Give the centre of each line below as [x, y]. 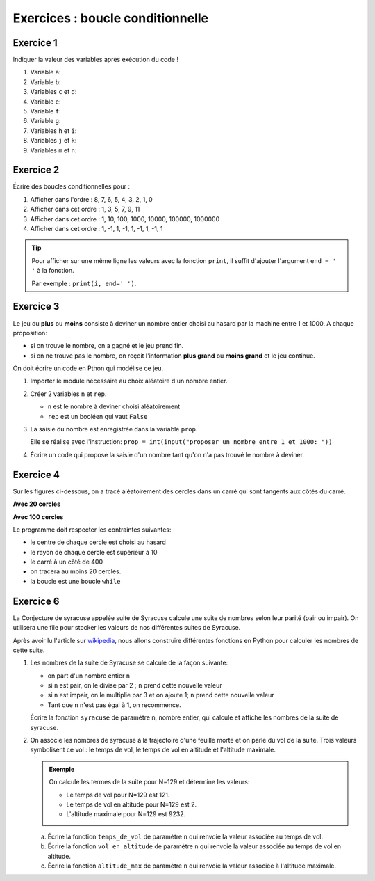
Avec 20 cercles [37, 504]
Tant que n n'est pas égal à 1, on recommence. [114, 705]
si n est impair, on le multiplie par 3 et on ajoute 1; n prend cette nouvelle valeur [161, 695]
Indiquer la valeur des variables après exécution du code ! [95, 60]
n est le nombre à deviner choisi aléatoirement [114, 406]
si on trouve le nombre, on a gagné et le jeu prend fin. [107, 346]
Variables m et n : [53, 150]
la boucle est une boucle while [75, 581]
